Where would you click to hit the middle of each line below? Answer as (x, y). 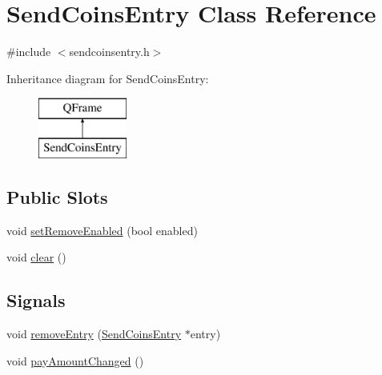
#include (29, 52)
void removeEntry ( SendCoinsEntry (94, 334)
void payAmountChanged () (75, 360)
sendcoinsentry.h (109, 52)
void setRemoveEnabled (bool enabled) (102, 230)
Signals (36, 300)
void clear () (36, 257)
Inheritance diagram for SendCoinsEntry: (108, 78)
